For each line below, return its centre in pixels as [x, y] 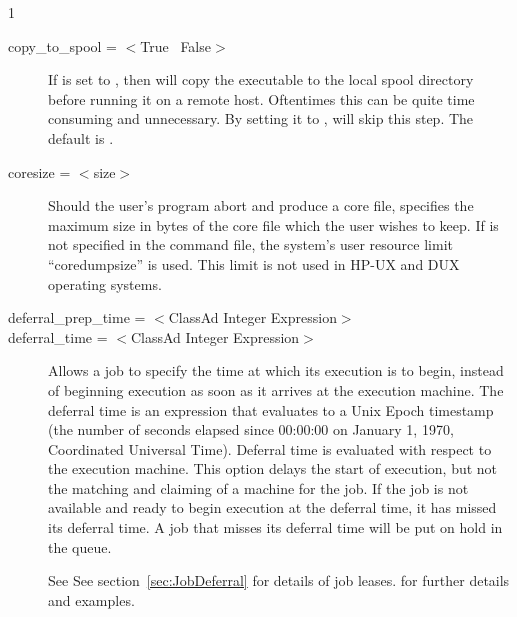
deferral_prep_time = [77, 317]
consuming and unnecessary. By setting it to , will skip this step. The [261, 118]
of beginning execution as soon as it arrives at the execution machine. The [276, 389]
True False [175, 45]
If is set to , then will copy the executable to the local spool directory [261, 79]
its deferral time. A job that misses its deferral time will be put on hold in [275, 527]
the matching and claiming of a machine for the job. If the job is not [258, 487]
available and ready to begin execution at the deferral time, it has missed [272, 507]
